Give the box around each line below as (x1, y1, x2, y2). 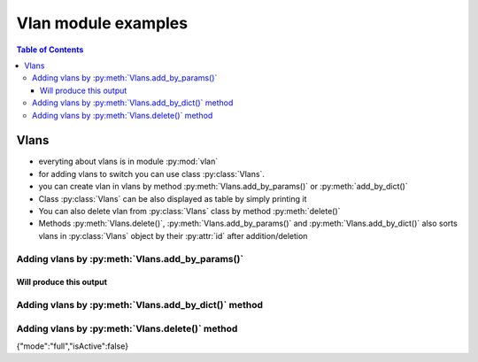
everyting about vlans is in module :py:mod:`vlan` (38, 156, 219, 167)
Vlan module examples (16, 13, 189, 33)
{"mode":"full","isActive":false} (16, 341, 128, 351)
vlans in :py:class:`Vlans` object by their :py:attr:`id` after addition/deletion (38, 230, 308, 241)
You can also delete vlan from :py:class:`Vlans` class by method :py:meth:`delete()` (38, 205, 341, 216)
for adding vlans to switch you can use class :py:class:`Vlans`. (38, 168, 266, 179)
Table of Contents (16, 44, 84, 55)
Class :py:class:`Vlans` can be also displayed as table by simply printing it (38, 193, 307, 204)
